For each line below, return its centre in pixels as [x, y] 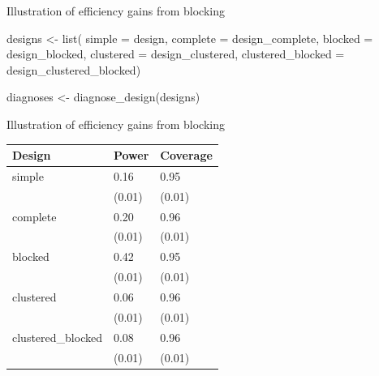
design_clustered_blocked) [74, 69]
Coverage [186, 155]
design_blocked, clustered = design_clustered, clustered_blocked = [176, 54]
